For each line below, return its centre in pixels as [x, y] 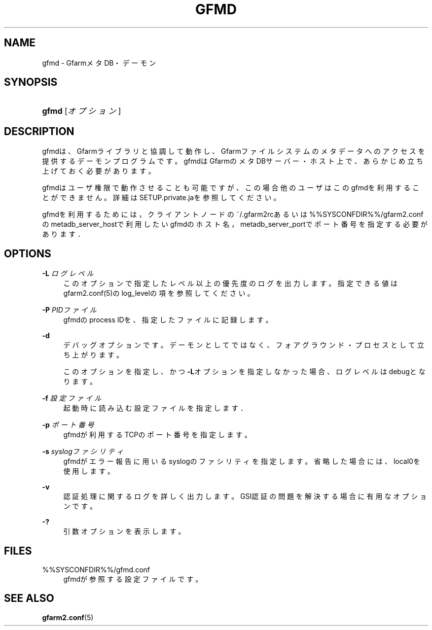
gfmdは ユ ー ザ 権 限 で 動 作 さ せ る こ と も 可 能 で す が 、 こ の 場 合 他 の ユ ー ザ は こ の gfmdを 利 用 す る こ [231, 188]
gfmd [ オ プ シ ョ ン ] [82, 111]
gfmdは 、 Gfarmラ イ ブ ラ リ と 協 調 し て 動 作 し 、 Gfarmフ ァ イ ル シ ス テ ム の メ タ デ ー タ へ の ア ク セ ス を [234, 151]
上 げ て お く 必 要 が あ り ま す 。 [99, 171]
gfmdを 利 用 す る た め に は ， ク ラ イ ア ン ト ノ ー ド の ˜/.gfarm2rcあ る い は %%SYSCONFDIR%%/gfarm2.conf [233, 214]
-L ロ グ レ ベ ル [68, 274]
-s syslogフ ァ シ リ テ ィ [83, 452]
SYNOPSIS [31, 82]
